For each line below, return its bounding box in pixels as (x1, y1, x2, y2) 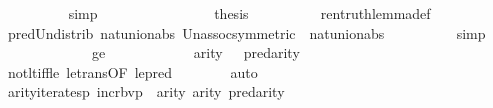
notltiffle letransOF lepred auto (7, 61, 258, 82)
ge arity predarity (91, 42, 300, 63)
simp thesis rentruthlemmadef (68, 3, 431, 23)
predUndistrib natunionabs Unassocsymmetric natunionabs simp (7, 22, 486, 43)
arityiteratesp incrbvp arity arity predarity (7, 81, 285, 102)
